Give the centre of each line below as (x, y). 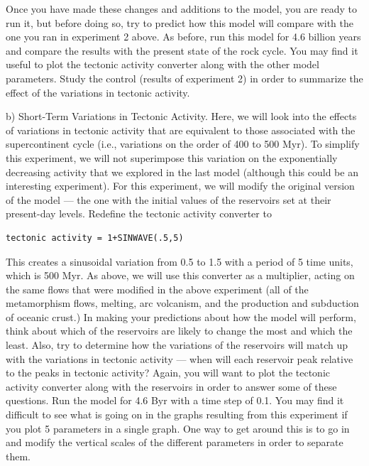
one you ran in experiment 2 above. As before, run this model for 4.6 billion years (183, 37)
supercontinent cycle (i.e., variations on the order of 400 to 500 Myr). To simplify (183, 144)
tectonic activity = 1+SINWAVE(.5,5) (95, 238)
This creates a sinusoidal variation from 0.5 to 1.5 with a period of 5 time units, (180, 261)
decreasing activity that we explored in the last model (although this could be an (182, 172)
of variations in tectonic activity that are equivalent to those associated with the (181, 130)
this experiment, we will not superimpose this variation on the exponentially (172, 157)
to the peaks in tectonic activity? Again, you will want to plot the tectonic (168, 373)
